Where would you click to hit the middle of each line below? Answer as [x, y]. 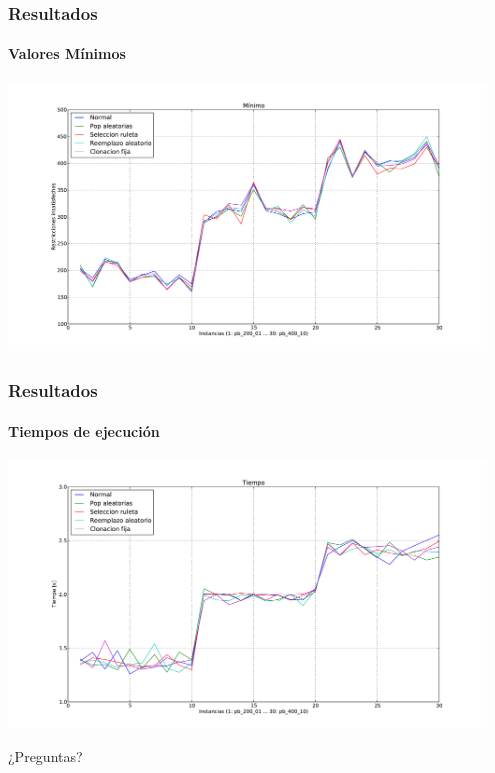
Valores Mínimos [67, 53]
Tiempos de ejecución [84, 430]
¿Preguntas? [45, 756]
